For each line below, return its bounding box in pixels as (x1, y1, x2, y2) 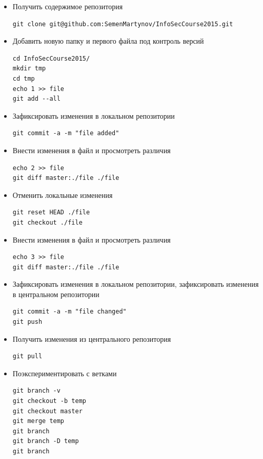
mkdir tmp (12, 65, 46, 72)
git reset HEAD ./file (12, 209, 90, 216)
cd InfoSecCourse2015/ (12, 54, 90, 62)
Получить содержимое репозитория (12, 1, 123, 11)
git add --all (12, 95, 60, 103)
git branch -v (12, 387, 60, 395)
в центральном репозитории (12, 288, 99, 299)
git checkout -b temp (12, 397, 86, 405)
